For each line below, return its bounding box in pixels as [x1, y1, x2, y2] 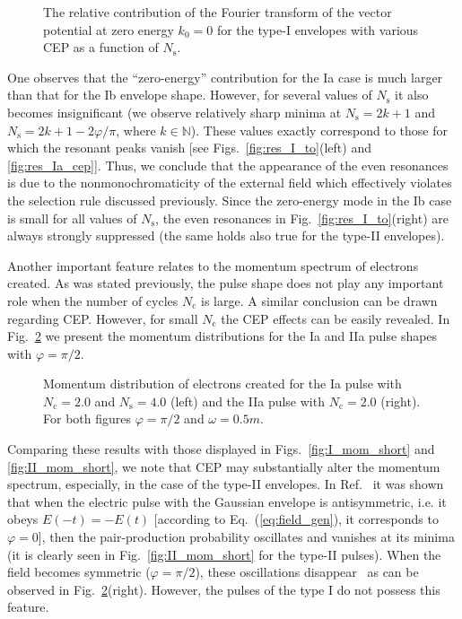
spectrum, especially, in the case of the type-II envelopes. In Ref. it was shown [7, 475, 444, 493]
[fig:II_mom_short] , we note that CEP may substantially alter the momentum [7, 457, 440, 475]
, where [116, 120, 156, 139]
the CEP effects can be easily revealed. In [221, 309, 450, 327]
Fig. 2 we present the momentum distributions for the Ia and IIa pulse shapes [7, 327, 438, 345]
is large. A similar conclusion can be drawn [201, 291, 438, 309]
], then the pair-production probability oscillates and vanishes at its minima [38, 527, 455, 546]
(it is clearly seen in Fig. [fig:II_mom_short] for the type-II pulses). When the [7, 545, 441, 563]
